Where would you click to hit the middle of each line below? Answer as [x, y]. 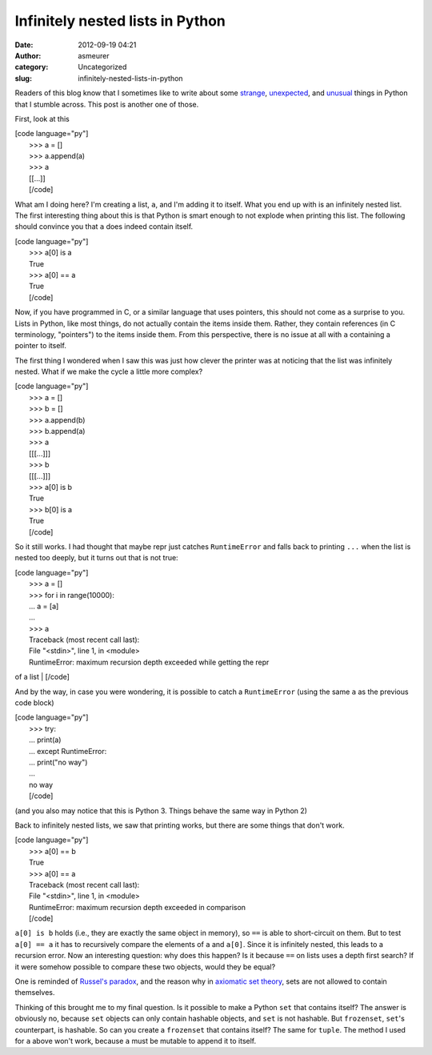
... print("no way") [58, 762]
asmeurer [94, 55]
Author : [28, 55]
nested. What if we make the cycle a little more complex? [109, 371]
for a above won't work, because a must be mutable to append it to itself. [136, 1041]
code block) [35, 703]
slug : [23, 78]
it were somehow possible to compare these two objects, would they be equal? [145, 967]
